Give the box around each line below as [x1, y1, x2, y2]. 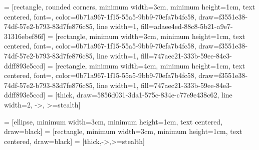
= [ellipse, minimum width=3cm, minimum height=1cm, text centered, [4, 116, 223, 126]
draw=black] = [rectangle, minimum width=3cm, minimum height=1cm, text [4, 126, 242, 136]
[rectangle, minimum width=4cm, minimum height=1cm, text [55, 60, 245, 70]
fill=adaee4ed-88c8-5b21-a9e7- [141, 21, 233, 31]
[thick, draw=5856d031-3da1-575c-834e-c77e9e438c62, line [55, 89, 232, 100]
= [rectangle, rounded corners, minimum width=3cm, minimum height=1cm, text [4, 1, 255, 11]
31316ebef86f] [4, 30, 46, 41]
